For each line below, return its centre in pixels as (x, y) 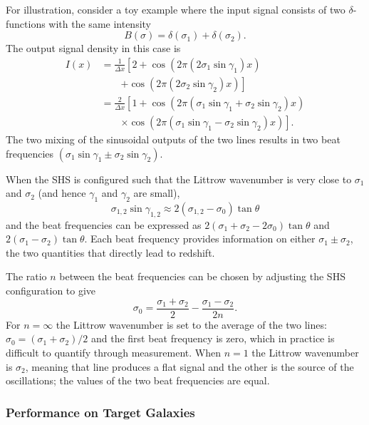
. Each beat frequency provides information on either (200, 239)
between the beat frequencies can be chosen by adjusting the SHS (202, 276)
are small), (157, 193)
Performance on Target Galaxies (100, 412)
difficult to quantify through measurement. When (113, 352)
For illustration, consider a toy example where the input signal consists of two (176, 9)
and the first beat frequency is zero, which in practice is (213, 338)
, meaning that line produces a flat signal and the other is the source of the (189, 366)
